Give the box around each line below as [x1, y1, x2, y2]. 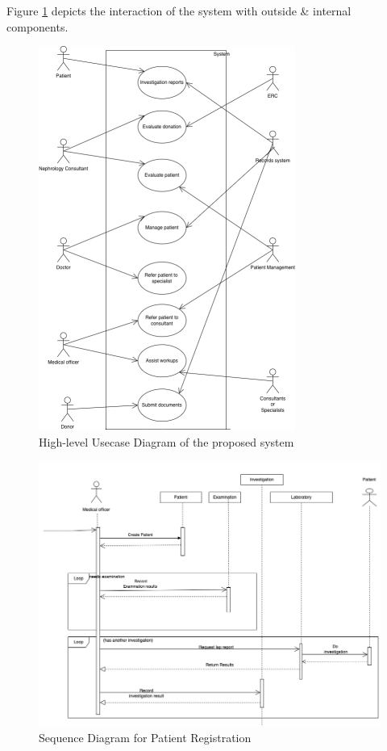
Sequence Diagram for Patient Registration [39, 728, 252, 745]
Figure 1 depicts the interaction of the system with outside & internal [6, 2, 352, 19]
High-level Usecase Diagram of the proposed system [39, 433, 294, 450]
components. [6, 18, 69, 35]
